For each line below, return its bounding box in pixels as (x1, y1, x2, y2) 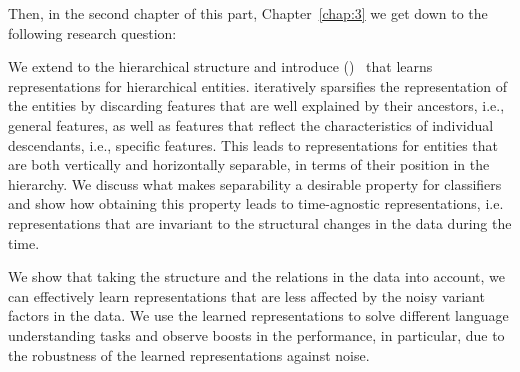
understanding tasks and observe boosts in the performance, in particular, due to (8, 324, 505, 345)
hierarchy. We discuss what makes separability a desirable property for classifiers (8, 173, 502, 194)
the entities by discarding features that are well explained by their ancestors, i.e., (8, 95, 505, 116)
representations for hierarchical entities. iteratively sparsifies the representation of (8, 75, 508, 96)
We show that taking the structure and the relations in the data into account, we (8, 266, 505, 287)
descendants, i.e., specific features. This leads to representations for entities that (8, 134, 499, 155)
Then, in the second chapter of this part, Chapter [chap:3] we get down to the (8, 3, 488, 23)
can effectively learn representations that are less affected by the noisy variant (8, 285, 485, 306)
